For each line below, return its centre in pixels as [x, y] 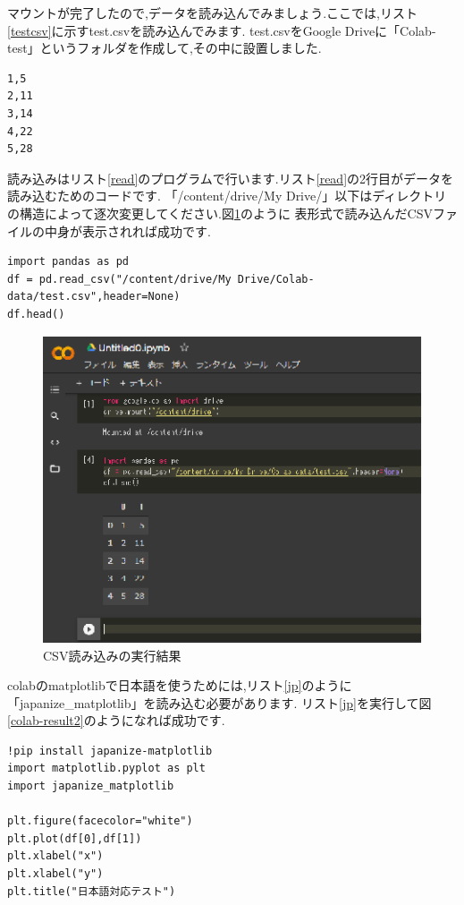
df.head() [36, 314]
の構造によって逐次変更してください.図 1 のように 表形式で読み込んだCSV [220, 213]
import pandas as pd [68, 262]
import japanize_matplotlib [91, 786]
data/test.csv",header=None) [94, 297]
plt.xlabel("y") [55, 874]
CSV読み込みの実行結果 [112, 655]
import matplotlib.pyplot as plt [106, 768]
